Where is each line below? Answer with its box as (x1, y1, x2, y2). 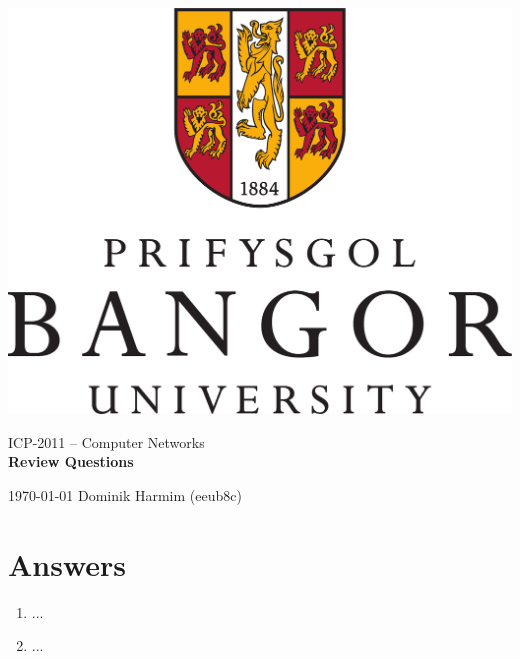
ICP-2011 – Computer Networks (8, 431, 205, 452)
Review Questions (8, 451, 134, 472)
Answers (8, 543, 127, 584)
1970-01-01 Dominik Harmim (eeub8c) (8, 484, 242, 505)
